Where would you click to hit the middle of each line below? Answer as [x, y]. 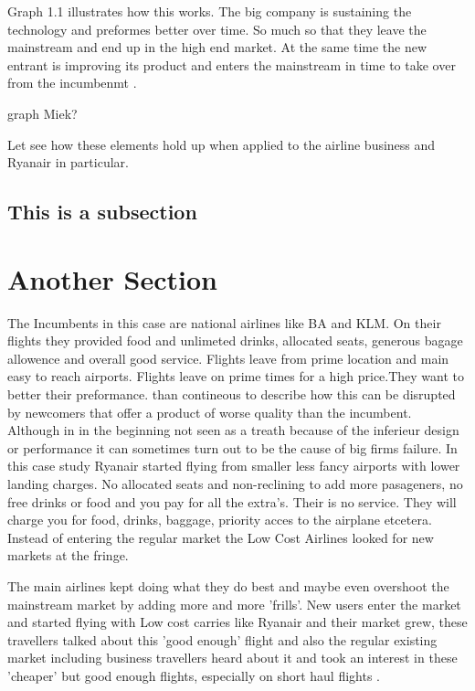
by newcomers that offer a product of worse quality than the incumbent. [210, 412]
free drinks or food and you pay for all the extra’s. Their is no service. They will [232, 501]
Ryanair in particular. [68, 162]
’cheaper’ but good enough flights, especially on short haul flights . [194, 675]
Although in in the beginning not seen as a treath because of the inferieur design [233, 430]
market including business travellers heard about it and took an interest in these [232, 658]
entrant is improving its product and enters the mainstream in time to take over [232, 64]
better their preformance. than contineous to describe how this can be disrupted [232, 394]
